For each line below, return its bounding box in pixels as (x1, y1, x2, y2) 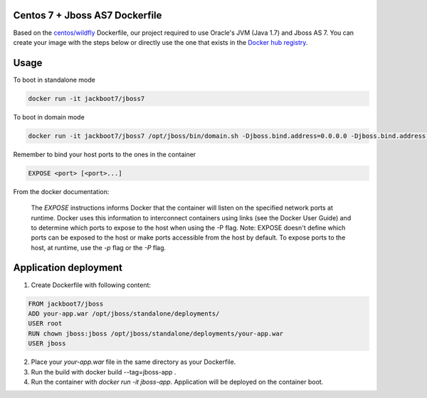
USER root (28, 320, 63, 328)
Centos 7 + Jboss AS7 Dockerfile (13, 9, 162, 21)
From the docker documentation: (13, 187, 110, 195)
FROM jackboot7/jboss (28, 299, 104, 308)
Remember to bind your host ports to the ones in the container (13, 150, 196, 158)
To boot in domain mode (13, 112, 85, 121)
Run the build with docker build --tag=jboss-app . (31, 367, 176, 376)
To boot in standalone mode (13, 75, 95, 84)
